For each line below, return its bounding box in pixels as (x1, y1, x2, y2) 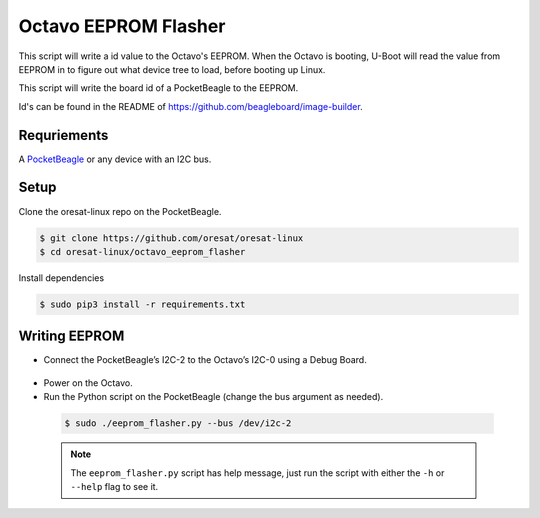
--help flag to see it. (70, 480, 159, 492)
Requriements (18, 126, 109, 144)
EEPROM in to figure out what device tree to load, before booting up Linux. (18, 63, 326, 75)
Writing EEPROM (18, 328, 125, 345)
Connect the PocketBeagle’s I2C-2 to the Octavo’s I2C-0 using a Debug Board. (43, 354, 367, 366)
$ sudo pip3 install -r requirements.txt (39, 298, 246, 310)
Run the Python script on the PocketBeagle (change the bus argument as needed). (43, 391, 384, 403)
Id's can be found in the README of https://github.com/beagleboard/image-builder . (18, 100, 364, 112)
